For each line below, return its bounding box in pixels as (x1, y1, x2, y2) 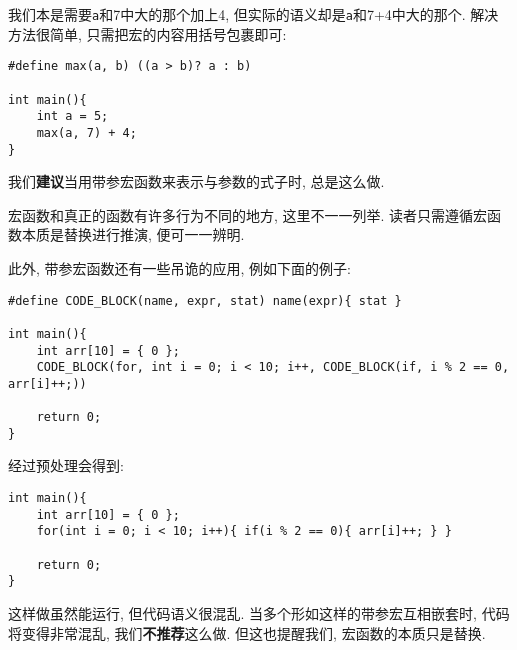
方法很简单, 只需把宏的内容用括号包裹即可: (8, 23, 287, 44)
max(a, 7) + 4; (36, 125, 137, 140)
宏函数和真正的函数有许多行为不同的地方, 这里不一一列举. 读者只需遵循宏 (8, 204, 488, 225)
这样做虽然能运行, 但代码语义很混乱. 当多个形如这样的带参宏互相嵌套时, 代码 (8, 603, 510, 623)
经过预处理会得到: (8, 455, 124, 476)
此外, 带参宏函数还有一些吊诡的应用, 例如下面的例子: (8, 257, 351, 278)
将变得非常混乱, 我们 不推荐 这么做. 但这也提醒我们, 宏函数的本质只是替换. (8, 622, 486, 643)
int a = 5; (36, 109, 109, 124)
